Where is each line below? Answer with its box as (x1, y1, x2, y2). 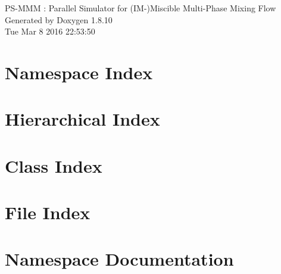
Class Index (5, 153, 102, 178)
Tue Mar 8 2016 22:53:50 (5, 25, 95, 38)
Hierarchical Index (5, 107, 160, 131)
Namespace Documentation (5, 247, 234, 271)
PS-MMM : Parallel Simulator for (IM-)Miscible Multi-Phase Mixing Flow (5, 2, 276, 14)
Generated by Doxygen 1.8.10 (5, 13, 113, 26)
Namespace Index (5, 60, 153, 84)
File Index (5, 200, 90, 225)
